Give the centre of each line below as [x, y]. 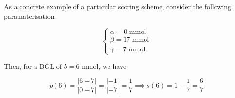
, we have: [113, 66]
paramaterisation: [30, 16]
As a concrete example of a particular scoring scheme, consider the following [118, 6]
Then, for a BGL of [33, 66]
